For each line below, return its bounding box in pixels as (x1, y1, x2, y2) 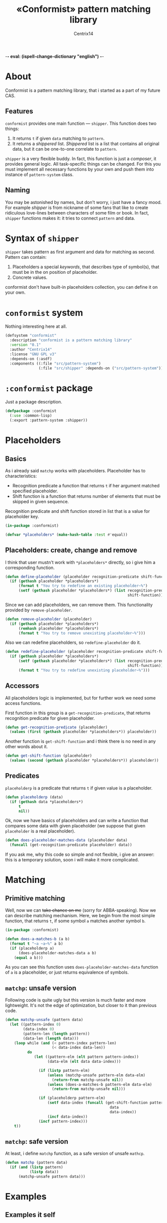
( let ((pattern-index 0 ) (9, 1022, 61, 1027)
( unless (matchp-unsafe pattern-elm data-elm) (47, 1072, 146, 1078)
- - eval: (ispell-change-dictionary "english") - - (5, 53, 104, 59)
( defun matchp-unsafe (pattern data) (5, 1018, 83, 1022)
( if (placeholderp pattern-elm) (38, 1096, 106, 1101)
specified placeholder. (12, 488, 58, 494)
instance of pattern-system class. (5, 171, 74, 178)
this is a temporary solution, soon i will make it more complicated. (5, 857, 139, 863)
